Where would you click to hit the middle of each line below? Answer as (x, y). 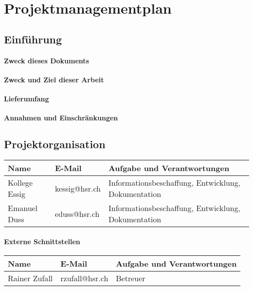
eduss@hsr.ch (77, 213)
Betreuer (131, 278)
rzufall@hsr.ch (84, 278)
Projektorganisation (55, 144)
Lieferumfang (27, 99)
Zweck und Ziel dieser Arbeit (54, 79)
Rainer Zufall (30, 278)
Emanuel (23, 208)
